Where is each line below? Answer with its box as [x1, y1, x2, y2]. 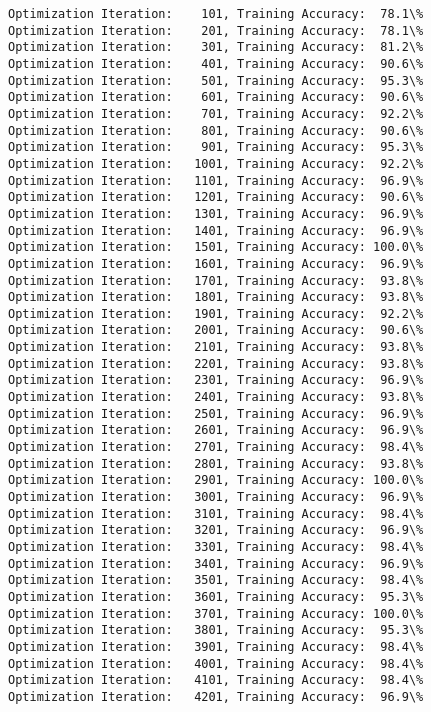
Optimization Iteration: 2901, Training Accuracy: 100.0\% [8, 473, 424, 488]
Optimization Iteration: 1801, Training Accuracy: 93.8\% [8, 290, 424, 305]
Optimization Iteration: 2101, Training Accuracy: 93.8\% [8, 340, 424, 355]
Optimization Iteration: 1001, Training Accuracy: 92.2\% [8, 156, 424, 171]
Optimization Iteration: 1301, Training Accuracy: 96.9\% [8, 206, 424, 221]
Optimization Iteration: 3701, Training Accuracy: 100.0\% [8, 606, 424, 621]
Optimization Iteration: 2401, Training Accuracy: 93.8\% [8, 390, 424, 405]
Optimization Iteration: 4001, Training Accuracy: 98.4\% [8, 656, 424, 671]
